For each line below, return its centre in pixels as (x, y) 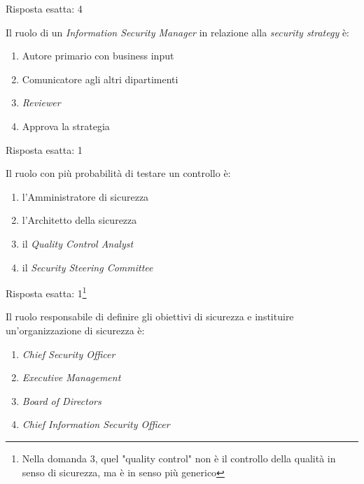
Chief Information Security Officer (96, 424)
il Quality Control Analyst (78, 243)
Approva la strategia (66, 126)
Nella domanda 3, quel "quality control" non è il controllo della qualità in (179, 458)
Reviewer (41, 102)
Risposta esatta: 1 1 (46, 292)
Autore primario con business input (98, 56)
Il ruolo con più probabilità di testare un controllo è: (118, 173)
